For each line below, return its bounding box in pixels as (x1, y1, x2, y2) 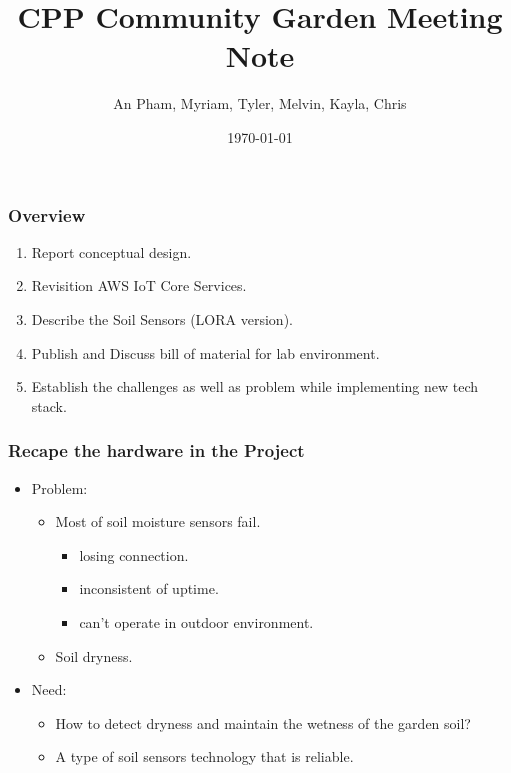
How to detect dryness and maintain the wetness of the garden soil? (55, 712, 471, 733)
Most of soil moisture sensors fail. (55, 511, 261, 532)
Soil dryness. (55, 645, 133, 666)
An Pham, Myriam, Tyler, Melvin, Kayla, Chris (113, 93, 407, 114)
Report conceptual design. (31, 241, 192, 262)
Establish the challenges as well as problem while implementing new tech (31, 376, 479, 397)
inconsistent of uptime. (79, 578, 219, 599)
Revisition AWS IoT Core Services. (31, 275, 247, 296)
